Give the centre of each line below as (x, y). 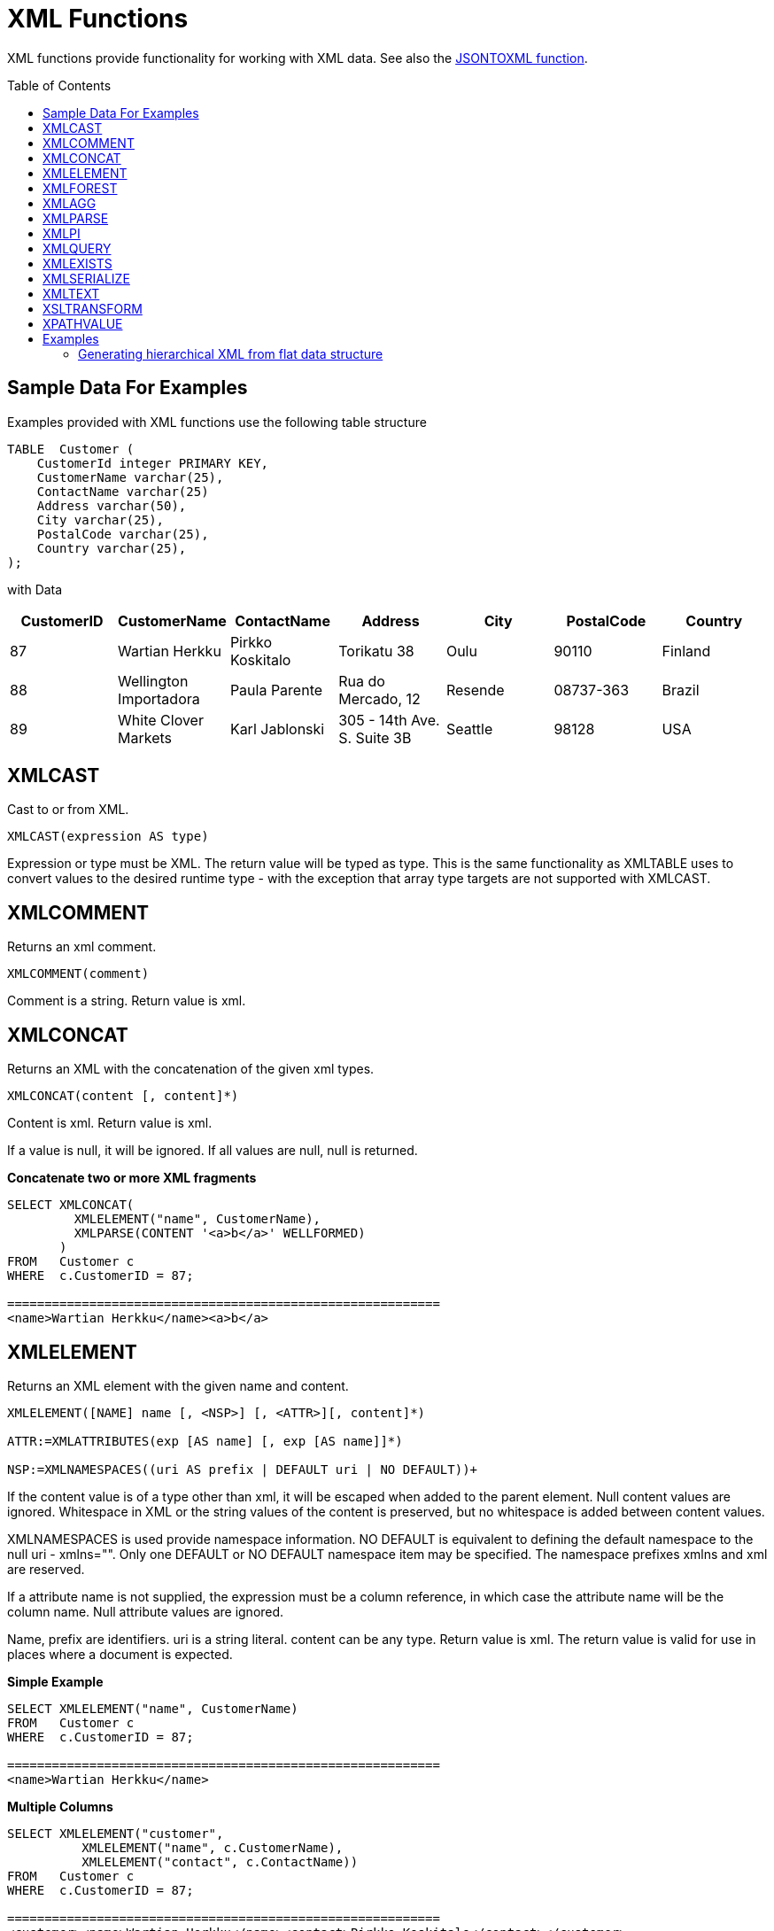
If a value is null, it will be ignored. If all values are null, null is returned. (213, 1151)
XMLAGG (70, 203)
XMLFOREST (80, 188)
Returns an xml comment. (82, 947)
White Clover (161, 720)
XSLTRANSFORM (93, 308)
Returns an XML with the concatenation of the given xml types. (191, 1069)
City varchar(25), (101, 520)
